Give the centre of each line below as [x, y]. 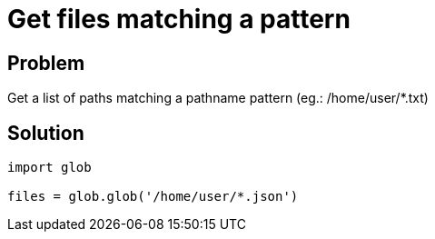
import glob [49, 168]
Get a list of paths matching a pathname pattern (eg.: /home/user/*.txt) [218, 98]
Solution [46, 133]
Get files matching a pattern [179, 19]
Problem [46, 63]
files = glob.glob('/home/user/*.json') [153, 197]
